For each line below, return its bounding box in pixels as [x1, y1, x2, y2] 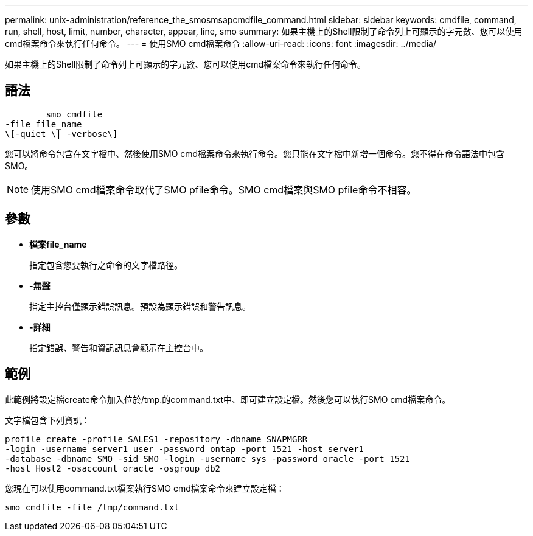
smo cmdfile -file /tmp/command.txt [5, 502, 179, 512]
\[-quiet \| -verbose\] [5, 128, 118, 139]
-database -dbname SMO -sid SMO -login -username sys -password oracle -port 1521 [5, 453, 410, 464]
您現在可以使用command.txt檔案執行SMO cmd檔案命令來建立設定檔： [5, 482, 285, 493]
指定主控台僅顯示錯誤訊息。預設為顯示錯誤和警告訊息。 [29, 301, 251, 312]
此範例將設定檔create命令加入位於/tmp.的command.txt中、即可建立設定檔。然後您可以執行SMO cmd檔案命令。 [5, 394, 451, 405]
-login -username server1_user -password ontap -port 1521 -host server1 [5, 444, 364, 454]
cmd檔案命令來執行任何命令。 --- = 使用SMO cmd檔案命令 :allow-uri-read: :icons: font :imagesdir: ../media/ [5, 38, 436, 49]
